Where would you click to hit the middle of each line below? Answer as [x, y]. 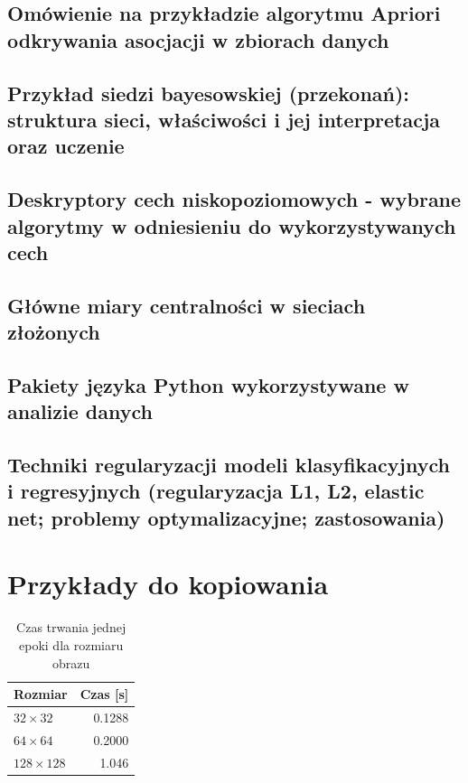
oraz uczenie [66, 146]
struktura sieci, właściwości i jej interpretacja [224, 119]
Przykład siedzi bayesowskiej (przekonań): [209, 93]
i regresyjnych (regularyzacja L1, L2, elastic [216, 491]
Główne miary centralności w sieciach [187, 305]
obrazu [71, 662]
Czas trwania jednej [71, 627]
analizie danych [80, 411]
